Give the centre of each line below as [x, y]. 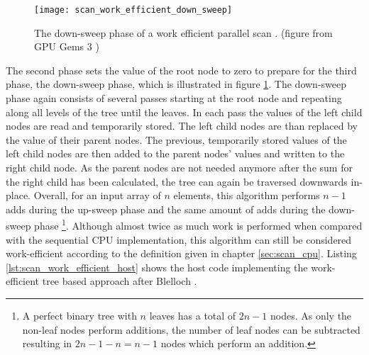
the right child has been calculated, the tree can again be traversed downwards [177, 181]
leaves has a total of [193, 315]
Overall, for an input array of [97, 195]
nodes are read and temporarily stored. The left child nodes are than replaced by [182, 126]
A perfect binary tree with [79, 315]
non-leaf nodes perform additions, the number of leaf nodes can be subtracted [191, 329]
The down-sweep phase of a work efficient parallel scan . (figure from [183, 32]
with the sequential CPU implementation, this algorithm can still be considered [179, 239]
